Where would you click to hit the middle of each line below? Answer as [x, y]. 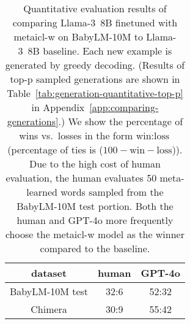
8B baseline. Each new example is [100, 51]
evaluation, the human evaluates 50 [81, 178]
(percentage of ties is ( [55, 149]
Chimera [49, 309]
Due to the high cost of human [95, 164]
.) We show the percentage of [121, 121]
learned [42, 192]
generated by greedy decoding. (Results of [95, 65]
